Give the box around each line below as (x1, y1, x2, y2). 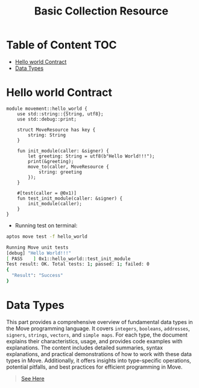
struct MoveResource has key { (17, 127, 96, 133)
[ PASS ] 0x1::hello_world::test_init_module (6, 255, 131, 262)
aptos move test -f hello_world (6, 234, 87, 240)
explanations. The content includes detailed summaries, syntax (6, 344, 163, 351)
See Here (21, 375, 45, 382)
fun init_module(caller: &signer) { (17, 148, 110, 154)
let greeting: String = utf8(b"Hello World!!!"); (28, 153, 155, 159)
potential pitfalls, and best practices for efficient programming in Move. (6, 363, 183, 371)
